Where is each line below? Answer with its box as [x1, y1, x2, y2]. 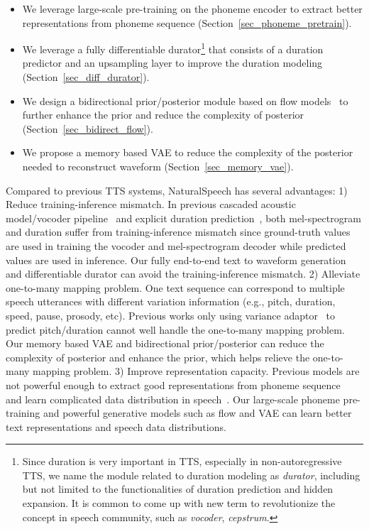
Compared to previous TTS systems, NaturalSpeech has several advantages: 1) [6, 182, 348, 197]
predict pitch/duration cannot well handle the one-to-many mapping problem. [6, 322, 345, 337]
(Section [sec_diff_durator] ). [22, 70, 150, 84]
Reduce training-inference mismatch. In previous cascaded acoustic [6, 197, 296, 212]
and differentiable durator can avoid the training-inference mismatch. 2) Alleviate [6, 266, 360, 281]
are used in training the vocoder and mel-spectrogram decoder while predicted [6, 238, 346, 253]
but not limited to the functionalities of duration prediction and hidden [22, 481, 334, 496]
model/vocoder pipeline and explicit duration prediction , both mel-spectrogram [6, 210, 361, 225]
